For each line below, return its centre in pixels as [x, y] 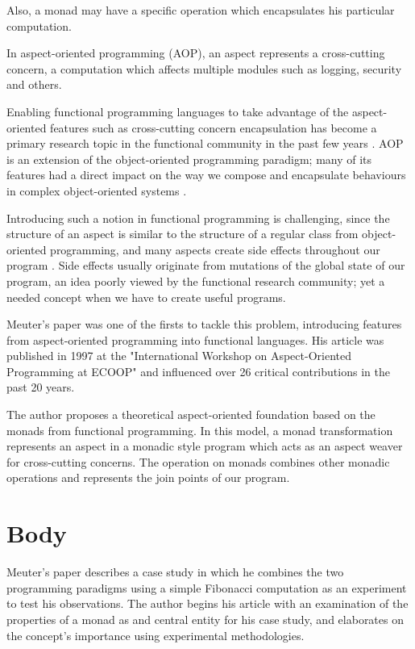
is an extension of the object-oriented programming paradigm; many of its [189, 159]
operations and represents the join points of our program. [148, 477]
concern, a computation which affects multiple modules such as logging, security [204, 68]
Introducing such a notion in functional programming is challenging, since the [198, 218]
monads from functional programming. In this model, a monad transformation [200, 430]
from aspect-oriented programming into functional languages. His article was [195, 339]
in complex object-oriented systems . [97, 190]
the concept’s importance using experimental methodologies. [156, 635]
